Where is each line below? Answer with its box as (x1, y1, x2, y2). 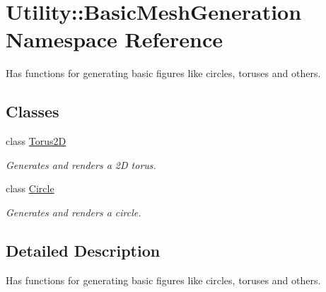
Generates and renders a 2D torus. (6, 157, 156, 172)
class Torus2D (6, 134, 66, 148)
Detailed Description (6, 239, 161, 261)
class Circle (6, 181, 54, 196)
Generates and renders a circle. (6, 204, 141, 219)
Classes (6, 100, 59, 122)
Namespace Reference (6, 25, 223, 54)
